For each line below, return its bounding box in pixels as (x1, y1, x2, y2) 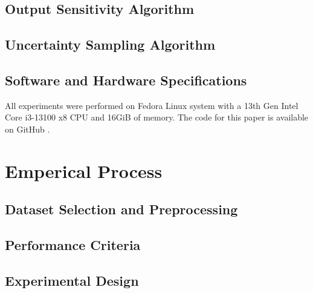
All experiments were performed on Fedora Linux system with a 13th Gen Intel (5, 99, 298, 111)
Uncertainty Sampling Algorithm (5, 35, 216, 54)
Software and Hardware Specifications (5, 70, 247, 89)
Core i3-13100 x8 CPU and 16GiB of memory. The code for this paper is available (5, 111, 309, 123)
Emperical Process (5, 158, 163, 183)
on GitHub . (5, 122, 50, 135)
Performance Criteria (5, 235, 141, 254)
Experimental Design (5, 271, 139, 289)
